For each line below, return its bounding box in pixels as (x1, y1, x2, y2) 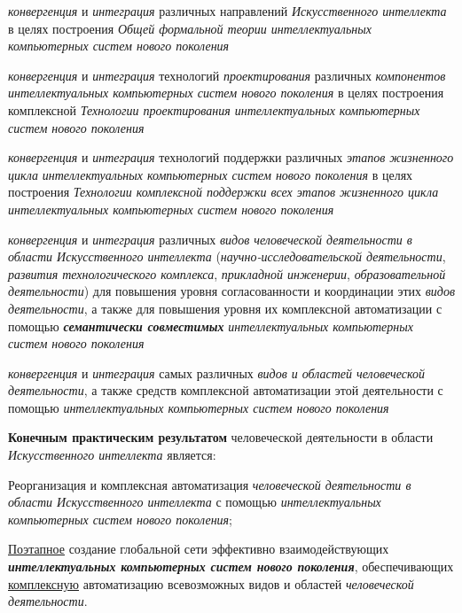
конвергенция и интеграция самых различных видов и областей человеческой (8, 363, 425, 382)
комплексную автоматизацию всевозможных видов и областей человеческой (8, 574, 414, 593)
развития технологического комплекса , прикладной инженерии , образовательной (8, 264, 446, 283)
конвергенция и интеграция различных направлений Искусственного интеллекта (8, 2, 447, 19)
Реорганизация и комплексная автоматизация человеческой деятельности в (8, 475, 411, 493)
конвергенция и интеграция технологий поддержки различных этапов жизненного (8, 148, 454, 167)
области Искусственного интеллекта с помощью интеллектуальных (8, 493, 381, 511)
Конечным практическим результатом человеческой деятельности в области (8, 428, 434, 446)
